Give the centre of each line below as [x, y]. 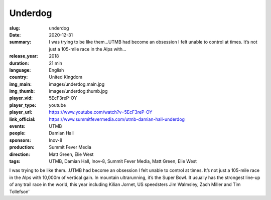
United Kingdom [66, 77]
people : [18, 133]
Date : [15, 35]
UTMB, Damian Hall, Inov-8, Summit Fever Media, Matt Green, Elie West [123, 161]
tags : [15, 161]
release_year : [24, 56]
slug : [15, 28]
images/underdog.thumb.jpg [78, 91]
